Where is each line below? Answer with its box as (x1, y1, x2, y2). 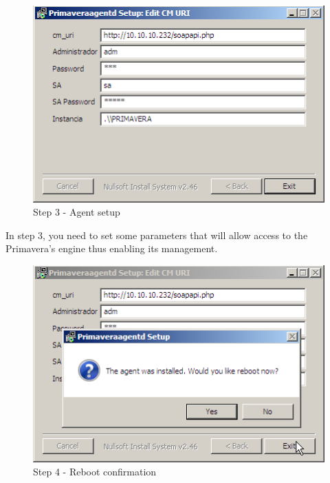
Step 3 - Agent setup (33, 205, 120, 219)
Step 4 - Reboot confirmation (33, 464, 157, 479)
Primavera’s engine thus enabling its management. (5, 241, 218, 256)
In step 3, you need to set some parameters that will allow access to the (5, 227, 308, 242)
